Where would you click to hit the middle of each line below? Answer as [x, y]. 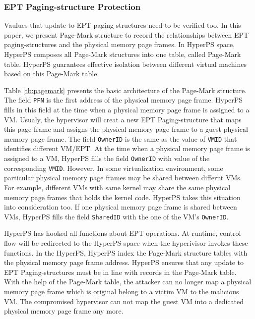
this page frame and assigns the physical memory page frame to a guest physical [126, 129]
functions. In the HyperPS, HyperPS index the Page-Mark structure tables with [126, 252]
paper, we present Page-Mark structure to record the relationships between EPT [127, 34]
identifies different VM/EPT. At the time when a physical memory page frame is [127, 148]
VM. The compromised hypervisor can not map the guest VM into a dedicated [124, 301]
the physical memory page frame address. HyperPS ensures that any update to [124, 262]
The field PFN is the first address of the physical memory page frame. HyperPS [124, 100]
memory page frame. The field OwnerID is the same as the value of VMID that [121, 138]
